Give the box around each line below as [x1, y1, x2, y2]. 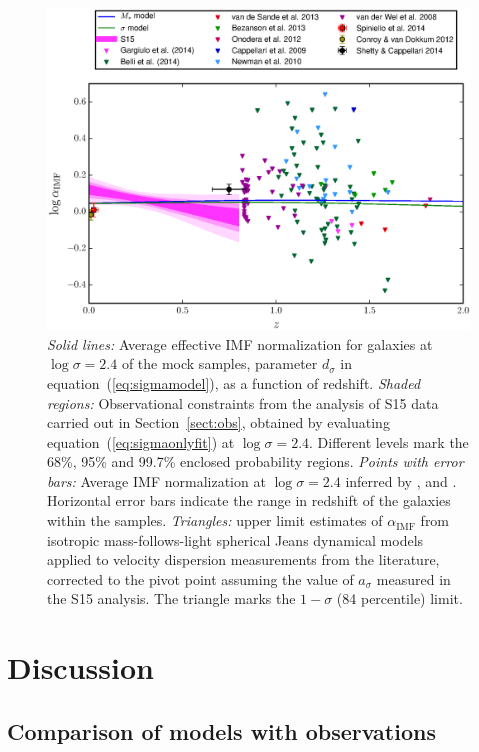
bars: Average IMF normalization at [47, 470, 266, 491]
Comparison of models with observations [7, 715, 436, 746]
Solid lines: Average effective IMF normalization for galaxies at [47, 333, 433, 354]
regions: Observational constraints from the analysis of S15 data [47, 392, 439, 413]
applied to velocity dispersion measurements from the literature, [47, 549, 440, 570]
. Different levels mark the [309, 431, 469, 452]
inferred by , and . [345, 470, 457, 491]
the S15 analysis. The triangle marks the [47, 588, 296, 609]
